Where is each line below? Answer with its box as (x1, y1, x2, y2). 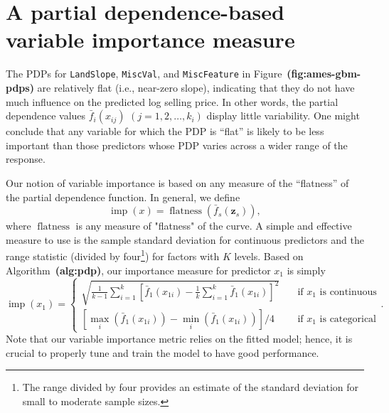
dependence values (6, 108, 86, 123)
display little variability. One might (206, 108, 360, 123)
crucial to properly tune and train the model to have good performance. (6, 345, 319, 360)
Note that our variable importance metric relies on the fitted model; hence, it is (6, 331, 353, 346)
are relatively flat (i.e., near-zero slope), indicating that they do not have (37, 80, 355, 95)
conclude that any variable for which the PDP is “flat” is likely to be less (6, 124, 324, 139)
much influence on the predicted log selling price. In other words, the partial (6, 94, 339, 109)
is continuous (319, 286, 377, 297)
